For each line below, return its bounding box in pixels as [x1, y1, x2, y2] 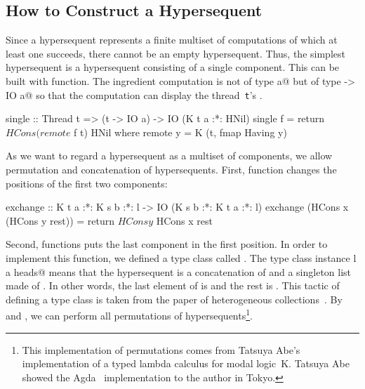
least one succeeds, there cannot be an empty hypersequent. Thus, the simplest [6, 46, 345, 60]
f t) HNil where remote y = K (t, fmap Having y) [74, 124, 287, 139]
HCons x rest [156, 213, 213, 228]
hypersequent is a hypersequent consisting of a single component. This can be [6, 60, 340, 74]
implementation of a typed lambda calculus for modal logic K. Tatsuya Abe [22, 356, 350, 371]
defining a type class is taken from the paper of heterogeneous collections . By [6, 291, 343, 306]
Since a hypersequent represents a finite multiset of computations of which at [6, 32, 338, 47]
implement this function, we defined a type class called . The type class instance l [6, 250, 357, 265]
